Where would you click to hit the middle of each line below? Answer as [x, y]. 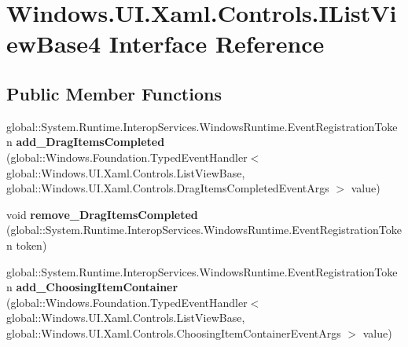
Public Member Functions [114, 93]
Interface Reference [217, 44]
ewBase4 [54, 44]
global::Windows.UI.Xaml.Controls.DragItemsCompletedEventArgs [168, 188]
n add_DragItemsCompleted [86, 142]
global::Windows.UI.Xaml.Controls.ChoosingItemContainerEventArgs [174, 332]
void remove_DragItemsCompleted [102, 214]
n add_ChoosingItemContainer [92, 287]
